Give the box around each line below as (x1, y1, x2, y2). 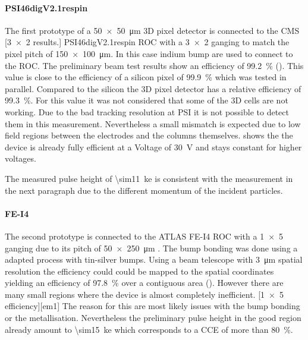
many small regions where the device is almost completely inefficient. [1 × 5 (5, 288, 284, 300)
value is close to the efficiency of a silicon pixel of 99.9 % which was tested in (5, 71, 287, 83)
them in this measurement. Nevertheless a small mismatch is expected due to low (5, 117, 301, 130)
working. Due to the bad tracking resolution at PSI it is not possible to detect (5, 105, 289, 118)
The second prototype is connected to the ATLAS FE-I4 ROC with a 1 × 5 (5, 229, 284, 242)
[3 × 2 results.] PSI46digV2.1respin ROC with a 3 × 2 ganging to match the (5, 36, 290, 48)
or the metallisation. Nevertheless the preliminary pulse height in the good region (5, 311, 301, 324)
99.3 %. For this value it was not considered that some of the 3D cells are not (5, 94, 288, 106)
